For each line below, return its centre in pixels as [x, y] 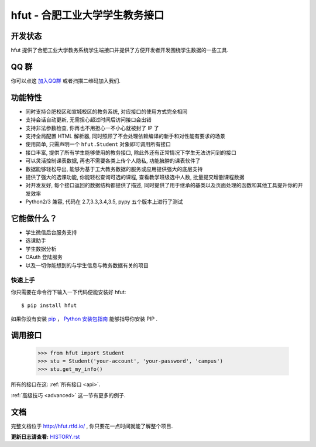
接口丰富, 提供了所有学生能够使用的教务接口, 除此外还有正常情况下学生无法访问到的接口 [131, 152]
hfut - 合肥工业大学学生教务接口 [87, 15]
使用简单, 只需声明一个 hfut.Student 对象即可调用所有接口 [98, 144]
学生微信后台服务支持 [51, 233]
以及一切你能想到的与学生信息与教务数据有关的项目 [87, 265]
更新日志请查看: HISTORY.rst [45, 437]
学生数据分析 [41, 248]
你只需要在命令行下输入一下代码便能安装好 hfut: [68, 292]
